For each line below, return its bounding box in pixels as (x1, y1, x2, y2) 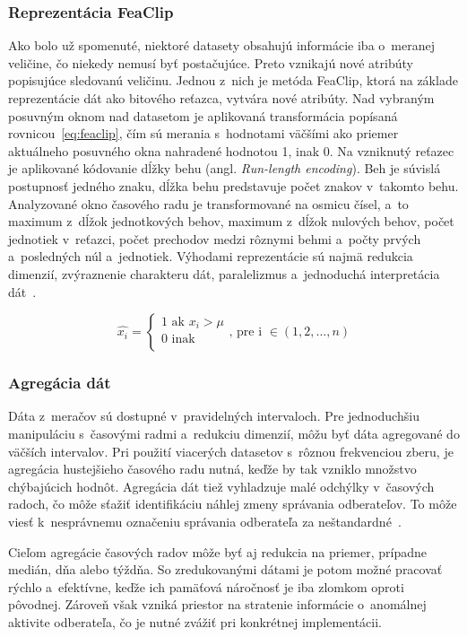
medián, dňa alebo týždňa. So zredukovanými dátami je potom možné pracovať (8, 560, 443, 579)
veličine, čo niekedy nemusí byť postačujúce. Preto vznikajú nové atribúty (8, 53, 413, 72)
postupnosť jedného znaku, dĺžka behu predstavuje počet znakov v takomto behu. (8, 176, 459, 195)
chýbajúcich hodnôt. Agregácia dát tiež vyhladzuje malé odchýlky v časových (8, 476, 435, 495)
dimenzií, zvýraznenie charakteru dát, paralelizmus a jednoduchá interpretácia (8, 264, 440, 283)
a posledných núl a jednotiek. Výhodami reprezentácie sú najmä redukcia (8, 247, 413, 266)
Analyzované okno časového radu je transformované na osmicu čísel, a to (8, 194, 409, 213)
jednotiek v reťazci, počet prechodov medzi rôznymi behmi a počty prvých (8, 229, 421, 248)
